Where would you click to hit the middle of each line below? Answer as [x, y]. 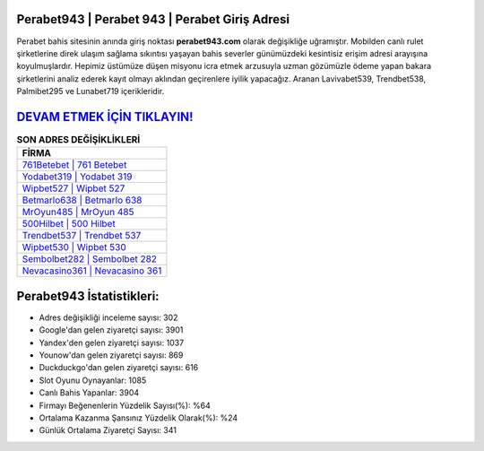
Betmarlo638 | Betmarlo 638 [82, 200]
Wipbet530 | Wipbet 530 [74, 247]
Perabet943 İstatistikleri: [88, 296]
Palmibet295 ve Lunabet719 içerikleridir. [91, 91]
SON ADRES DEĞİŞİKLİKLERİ [78, 140]
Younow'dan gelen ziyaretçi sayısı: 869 [111, 355]
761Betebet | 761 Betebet [74, 165]
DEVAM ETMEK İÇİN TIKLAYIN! [105, 117]
